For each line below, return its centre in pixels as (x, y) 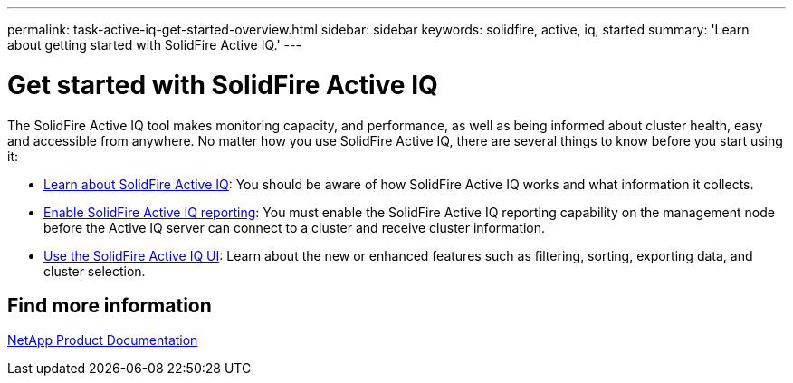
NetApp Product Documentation (103, 340)
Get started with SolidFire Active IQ (223, 85)
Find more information (110, 305)
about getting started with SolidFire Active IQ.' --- (154, 45)
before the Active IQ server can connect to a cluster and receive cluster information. (295, 227)
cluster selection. (95, 271)
